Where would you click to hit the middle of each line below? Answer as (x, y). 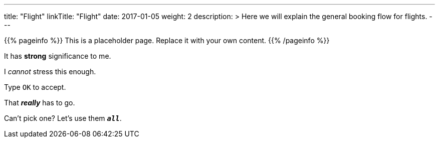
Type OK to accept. (35, 87)
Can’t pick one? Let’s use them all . (63, 118)
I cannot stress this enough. (50, 72)
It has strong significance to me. (58, 56)
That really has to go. (40, 103)
